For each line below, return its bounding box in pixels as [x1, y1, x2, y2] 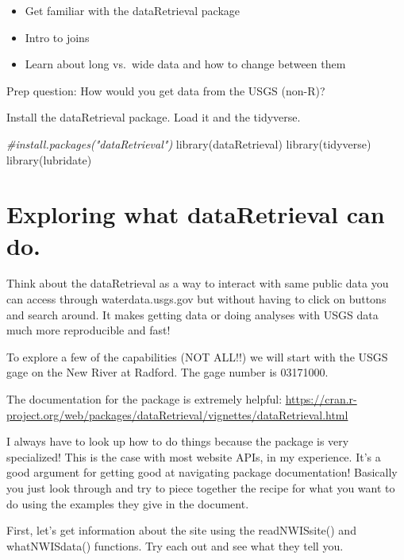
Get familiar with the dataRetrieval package [25, 2, 240, 18]
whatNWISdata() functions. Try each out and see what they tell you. [6, 537, 344, 554]
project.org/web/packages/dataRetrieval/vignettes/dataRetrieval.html [6, 406, 348, 423]
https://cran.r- [285, 391, 357, 407]
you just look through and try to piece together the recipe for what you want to [6, 480, 395, 496]
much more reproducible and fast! [6, 322, 171, 338]
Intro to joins [25, 29, 90, 45]
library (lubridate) [6, 151, 92, 168]
